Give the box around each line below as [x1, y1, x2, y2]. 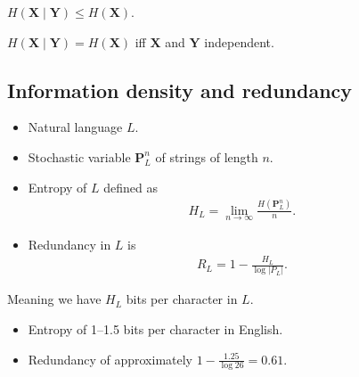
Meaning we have [7, 290, 102, 308]
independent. [204, 32, 274, 51]
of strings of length [155, 147, 258, 166]
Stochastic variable [28, 147, 131, 166]
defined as [103, 177, 159, 196]
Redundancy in [28, 234, 111, 253]
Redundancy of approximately [28, 349, 193, 368]
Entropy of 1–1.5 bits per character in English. [28, 319, 283, 338]
